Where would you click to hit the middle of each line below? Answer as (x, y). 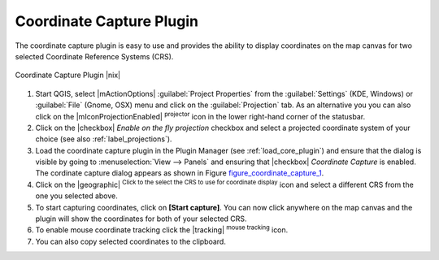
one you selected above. (76, 196)
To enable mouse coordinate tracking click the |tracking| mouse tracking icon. (162, 229)
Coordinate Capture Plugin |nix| (68, 75)
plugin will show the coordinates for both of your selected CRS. (141, 219)
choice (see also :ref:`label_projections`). (104, 139)
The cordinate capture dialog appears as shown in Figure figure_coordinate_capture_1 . (180, 173)
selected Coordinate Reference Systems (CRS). (94, 56)
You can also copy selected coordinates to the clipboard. (131, 241)
